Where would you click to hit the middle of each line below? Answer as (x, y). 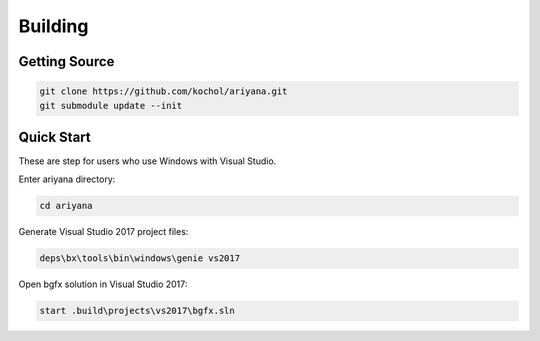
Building (53, 26)
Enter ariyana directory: (67, 179)
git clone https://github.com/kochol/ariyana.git (163, 91)
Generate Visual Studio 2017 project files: (103, 232)
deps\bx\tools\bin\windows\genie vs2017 (139, 258)
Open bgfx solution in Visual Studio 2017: (103, 284)
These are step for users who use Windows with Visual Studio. (147, 161)
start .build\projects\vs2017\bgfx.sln (137, 311)
